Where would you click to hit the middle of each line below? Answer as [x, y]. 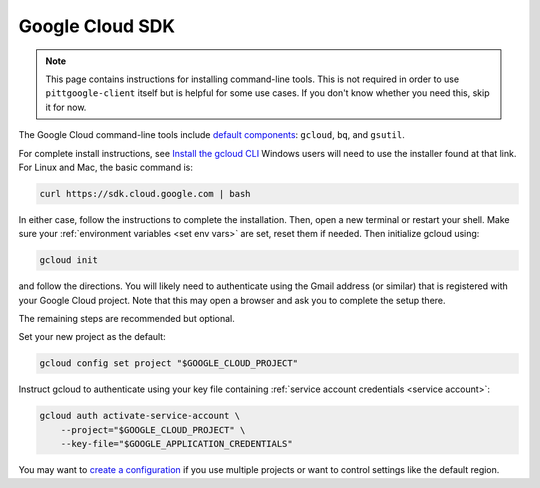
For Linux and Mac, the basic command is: [106, 167]
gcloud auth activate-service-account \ [139, 416]
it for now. [66, 107]
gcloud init [69, 260]
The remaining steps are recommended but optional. [126, 318]
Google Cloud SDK [96, 26]
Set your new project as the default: [92, 337]
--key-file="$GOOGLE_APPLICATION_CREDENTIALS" [177, 444]
